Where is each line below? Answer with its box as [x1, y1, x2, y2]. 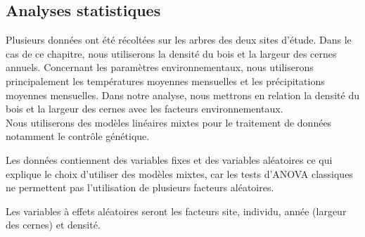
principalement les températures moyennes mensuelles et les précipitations [6, 73, 325, 88]
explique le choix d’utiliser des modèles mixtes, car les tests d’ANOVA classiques [6, 166, 353, 181]
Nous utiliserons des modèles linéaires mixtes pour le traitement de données [6, 115, 332, 129]
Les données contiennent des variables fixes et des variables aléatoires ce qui [6, 152, 333, 167]
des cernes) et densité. [6, 217, 101, 232]
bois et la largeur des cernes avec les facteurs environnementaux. [6, 101, 283, 116]
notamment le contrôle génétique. [6, 129, 150, 143]
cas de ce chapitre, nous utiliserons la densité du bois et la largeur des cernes [6, 46, 337, 60]
